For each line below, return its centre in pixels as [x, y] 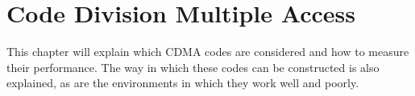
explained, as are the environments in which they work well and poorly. [183, 83]
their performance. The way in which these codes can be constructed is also [193, 67]
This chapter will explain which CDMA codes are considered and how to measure [208, 52]
